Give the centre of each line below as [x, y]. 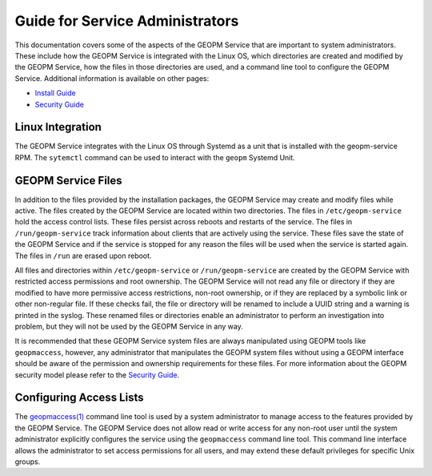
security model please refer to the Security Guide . [97, 375]
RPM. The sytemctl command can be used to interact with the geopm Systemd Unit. [155, 157]
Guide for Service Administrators [127, 21]
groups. [28, 462]
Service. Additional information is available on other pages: [112, 78]
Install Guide [55, 93]
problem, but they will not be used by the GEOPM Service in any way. [129, 326]
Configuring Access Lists [79, 398]
